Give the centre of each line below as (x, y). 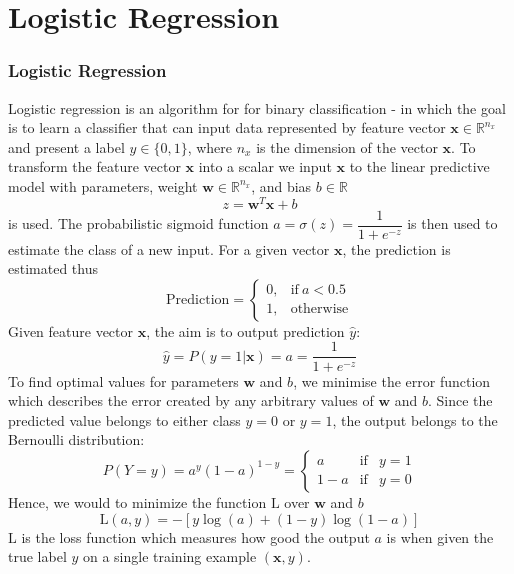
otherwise (319, 309)
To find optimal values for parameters (123, 380)
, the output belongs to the (415, 419)
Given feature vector (71, 330)
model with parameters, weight (103, 185)
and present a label (66, 146)
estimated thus (53, 268)
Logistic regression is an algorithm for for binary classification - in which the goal (257, 107)
